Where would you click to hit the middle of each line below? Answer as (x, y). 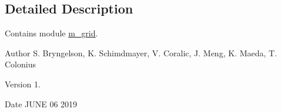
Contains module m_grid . (51, 33)
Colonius (20, 64)
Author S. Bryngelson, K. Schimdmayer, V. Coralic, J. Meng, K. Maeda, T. (141, 52)
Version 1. (23, 84)
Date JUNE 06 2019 (41, 103)
